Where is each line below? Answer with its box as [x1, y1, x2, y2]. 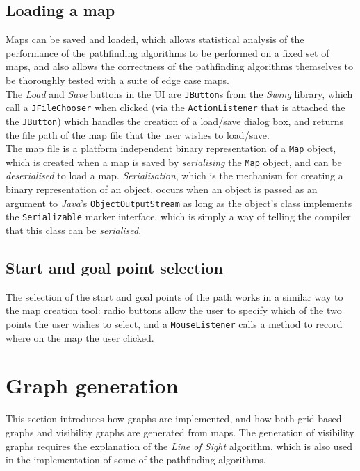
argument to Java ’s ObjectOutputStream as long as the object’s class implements [6, 195, 352, 210]
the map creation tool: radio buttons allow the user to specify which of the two [6, 303, 342, 317]
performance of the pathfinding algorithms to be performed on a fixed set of [6, 45, 329, 60]
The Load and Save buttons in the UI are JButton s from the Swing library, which [6, 86, 353, 101]
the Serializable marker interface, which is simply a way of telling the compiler [6, 209, 351, 224]
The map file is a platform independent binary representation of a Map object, [6, 141, 336, 156]
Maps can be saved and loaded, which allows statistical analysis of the [6, 32, 304, 47]
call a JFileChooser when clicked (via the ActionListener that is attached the [6, 100, 345, 115]
